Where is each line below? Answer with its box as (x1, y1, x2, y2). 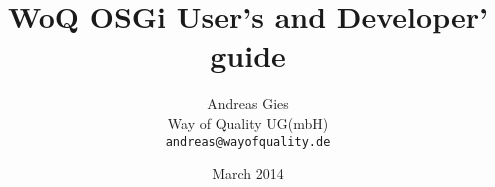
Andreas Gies (207, 93, 289, 114)
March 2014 (212, 163, 284, 184)
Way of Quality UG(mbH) (167, 112, 329, 133)
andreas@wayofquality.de (165, 134, 331, 149)
